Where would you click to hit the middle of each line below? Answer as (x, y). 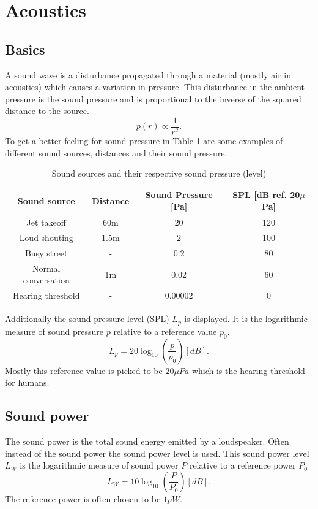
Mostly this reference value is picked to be (84, 370)
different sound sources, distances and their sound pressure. (116, 152)
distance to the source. (47, 111)
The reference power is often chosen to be (83, 498)
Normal (46, 268)
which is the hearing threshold (248, 370)
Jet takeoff (46, 222)
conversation (46, 280)
